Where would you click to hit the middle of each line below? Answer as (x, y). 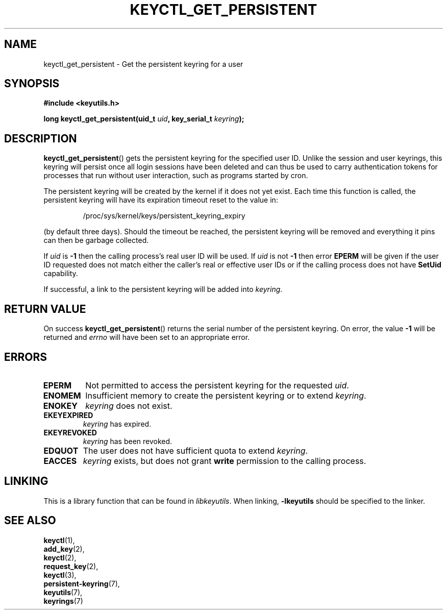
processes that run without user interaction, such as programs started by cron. (176, 176)
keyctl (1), (59, 540)
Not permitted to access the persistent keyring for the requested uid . (217, 385)
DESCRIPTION (41, 138)
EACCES (60, 461)
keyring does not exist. (129, 406)
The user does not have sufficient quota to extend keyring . (195, 450)
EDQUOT (61, 450)
